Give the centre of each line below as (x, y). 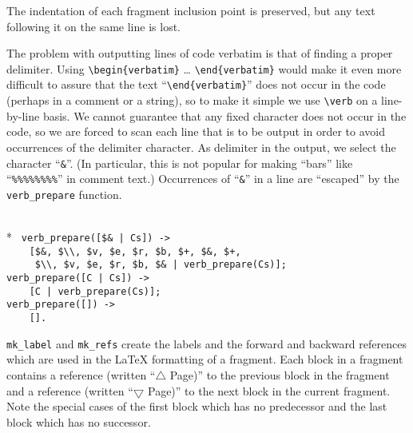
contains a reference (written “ (81, 374)
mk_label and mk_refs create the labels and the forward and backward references (206, 343)
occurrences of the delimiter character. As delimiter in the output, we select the (201, 147)
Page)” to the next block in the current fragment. (269, 390)
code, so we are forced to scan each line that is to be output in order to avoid (196, 131)
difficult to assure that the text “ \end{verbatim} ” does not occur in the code (196, 84)
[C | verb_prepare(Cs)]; (95, 291)
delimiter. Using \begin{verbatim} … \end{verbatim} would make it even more (204, 68)
